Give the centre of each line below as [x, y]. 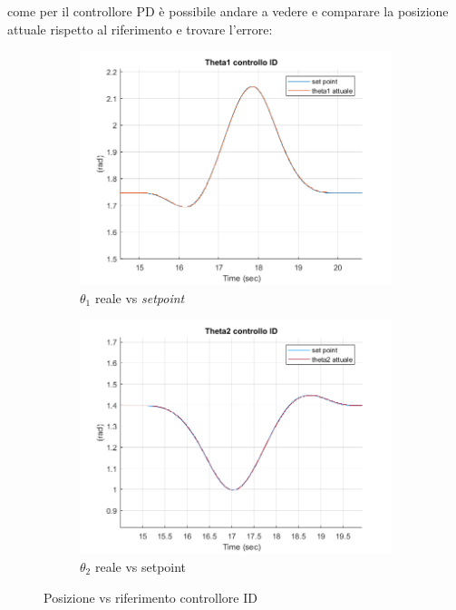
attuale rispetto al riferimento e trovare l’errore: [140, 29]
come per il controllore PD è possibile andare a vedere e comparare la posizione [228, 11]
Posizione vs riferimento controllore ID [150, 597]
